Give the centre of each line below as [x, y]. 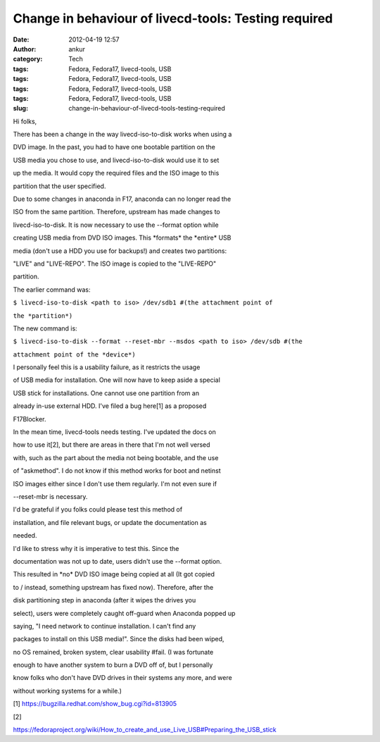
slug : [20, 109]
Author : [25, 49]
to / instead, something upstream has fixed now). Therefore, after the [113, 587]
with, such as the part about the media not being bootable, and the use [116, 457]
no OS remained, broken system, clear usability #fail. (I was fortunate [113, 652]
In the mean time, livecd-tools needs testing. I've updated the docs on [114, 432]
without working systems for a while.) [68, 691]
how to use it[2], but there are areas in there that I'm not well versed [112, 445]
